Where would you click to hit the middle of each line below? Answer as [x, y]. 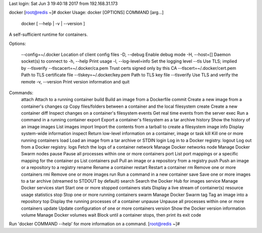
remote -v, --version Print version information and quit [75, 82]
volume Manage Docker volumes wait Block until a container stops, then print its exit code [111, 215]
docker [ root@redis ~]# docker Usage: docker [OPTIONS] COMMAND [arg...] [86, 13]
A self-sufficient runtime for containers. [49, 34]
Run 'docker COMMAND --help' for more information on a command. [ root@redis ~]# [94, 224]
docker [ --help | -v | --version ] [53, 23]
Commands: [21, 93]
